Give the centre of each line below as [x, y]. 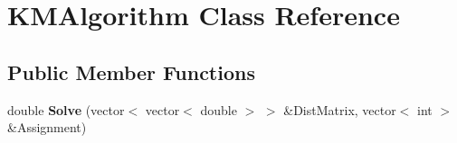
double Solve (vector [66, 109]
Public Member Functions [131, 71]
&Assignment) [47, 127]
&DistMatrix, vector [340, 109]
